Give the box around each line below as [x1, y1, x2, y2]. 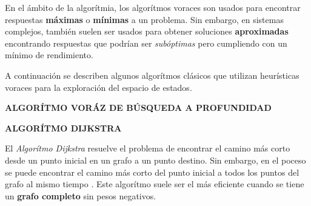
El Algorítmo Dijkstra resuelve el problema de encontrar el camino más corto [5, 142, 290, 154]
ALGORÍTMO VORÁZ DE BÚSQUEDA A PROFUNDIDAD [5, 101, 272, 114]
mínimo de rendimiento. [5, 48, 93, 61]
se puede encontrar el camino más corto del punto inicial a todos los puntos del [5, 165, 299, 178]
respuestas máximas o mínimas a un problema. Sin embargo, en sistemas [5, 13, 284, 25]
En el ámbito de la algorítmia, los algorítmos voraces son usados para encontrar [5, 1, 301, 13]
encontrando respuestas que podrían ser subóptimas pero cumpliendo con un [5, 36, 287, 49]
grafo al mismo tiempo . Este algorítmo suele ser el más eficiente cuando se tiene [5, 178, 304, 190]
